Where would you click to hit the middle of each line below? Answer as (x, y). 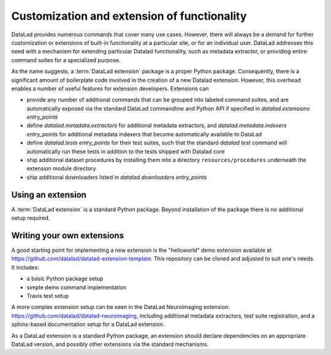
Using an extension (49, 194)
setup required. (31, 218)
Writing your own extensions (68, 236)
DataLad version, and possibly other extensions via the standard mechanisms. (110, 344)
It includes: (25, 267)
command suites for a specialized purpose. (66, 60)
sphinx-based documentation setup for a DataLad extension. (88, 324)
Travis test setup (48, 295)
